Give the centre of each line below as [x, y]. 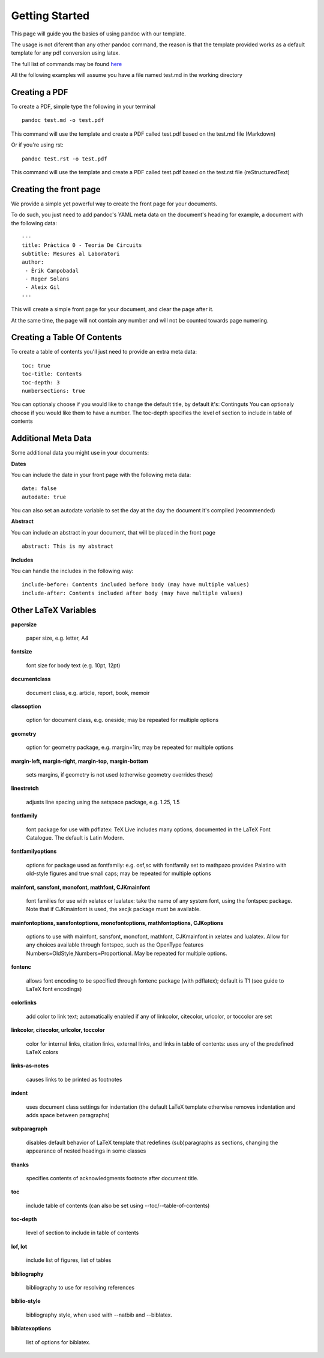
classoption [26, 706]
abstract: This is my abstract [68, 546]
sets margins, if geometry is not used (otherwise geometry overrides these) [119, 774]
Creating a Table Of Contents [67, 337]
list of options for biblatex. [58, 1342]
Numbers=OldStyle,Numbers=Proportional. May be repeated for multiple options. [127, 953]
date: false [39, 489]
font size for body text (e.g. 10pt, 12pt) [73, 665]
